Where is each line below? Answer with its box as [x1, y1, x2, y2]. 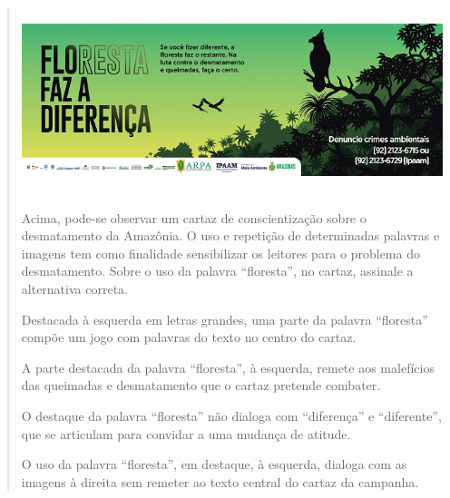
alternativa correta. [21, 278, 128, 298]
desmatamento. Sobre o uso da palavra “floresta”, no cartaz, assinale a [21, 261, 414, 280]
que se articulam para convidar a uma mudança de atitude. [21, 424, 351, 443]
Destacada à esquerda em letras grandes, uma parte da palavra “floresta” [21, 309, 428, 328]
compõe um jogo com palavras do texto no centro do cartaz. [21, 327, 357, 347]
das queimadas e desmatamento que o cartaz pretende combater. [21, 376, 381, 395]
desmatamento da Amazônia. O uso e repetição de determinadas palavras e [21, 226, 440, 245]
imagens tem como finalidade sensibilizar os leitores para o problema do [21, 243, 420, 262]
